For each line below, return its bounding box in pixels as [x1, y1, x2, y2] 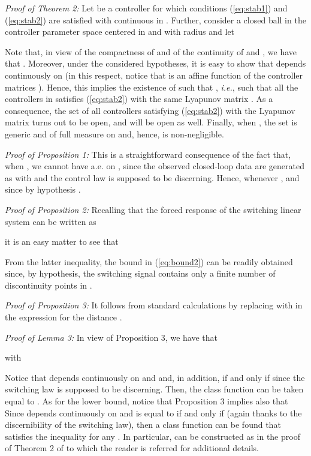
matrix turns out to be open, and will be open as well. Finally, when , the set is [5, 116, 297, 128]
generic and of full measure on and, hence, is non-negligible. [5, 127, 224, 140]
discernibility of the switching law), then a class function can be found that [5, 418, 281, 431]
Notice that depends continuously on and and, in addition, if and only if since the [5, 371, 305, 383]
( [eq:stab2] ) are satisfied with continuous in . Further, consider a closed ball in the [5, 13, 306, 26]
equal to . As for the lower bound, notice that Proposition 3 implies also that [5, 395, 288, 407]
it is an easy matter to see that [5, 235, 119, 248]
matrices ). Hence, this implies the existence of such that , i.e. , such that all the [5, 80, 298, 93]
